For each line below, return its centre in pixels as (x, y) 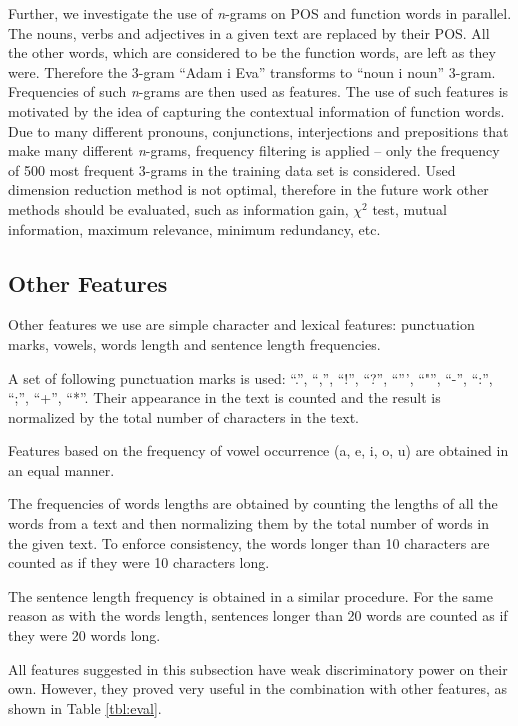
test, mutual (409, 208)
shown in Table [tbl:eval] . (85, 707)
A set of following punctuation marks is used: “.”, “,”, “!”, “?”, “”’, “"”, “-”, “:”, (250, 377)
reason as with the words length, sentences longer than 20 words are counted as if (258, 615)
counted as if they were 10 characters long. (139, 562)
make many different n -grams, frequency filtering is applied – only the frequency (254, 150)
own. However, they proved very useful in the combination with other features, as (257, 688)
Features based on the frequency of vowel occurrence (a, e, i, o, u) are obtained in (258, 450)
